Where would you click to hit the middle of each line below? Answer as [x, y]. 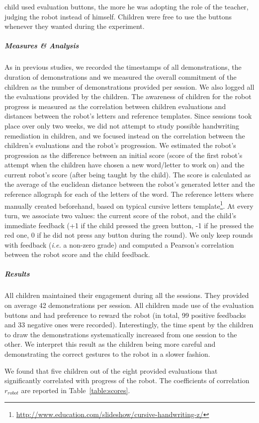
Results [17, 274]
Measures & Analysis [42, 46]
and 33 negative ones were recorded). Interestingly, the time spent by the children [129, 325]
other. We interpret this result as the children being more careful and [110, 344]
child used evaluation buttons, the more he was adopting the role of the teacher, [127, 6]
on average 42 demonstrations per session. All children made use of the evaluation [129, 305]
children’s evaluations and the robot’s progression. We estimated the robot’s [120, 145]
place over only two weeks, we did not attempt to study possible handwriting [122, 125]
